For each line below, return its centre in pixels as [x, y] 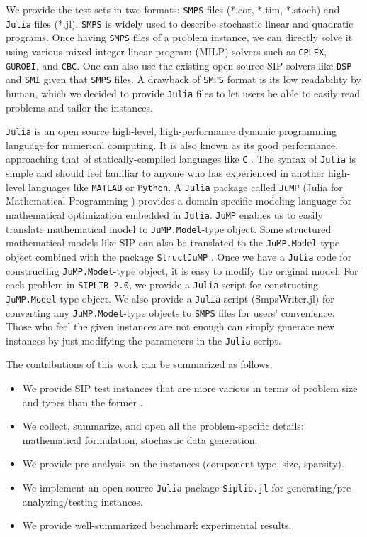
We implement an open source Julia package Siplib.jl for [153, 487]
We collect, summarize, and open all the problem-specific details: [163, 426]
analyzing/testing [60, 501]
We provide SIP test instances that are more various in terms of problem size [190, 388]
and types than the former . [83, 402]
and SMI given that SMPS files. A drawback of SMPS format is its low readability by [183, 79]
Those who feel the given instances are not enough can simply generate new [170, 326]
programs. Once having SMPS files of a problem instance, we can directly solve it [179, 37]
